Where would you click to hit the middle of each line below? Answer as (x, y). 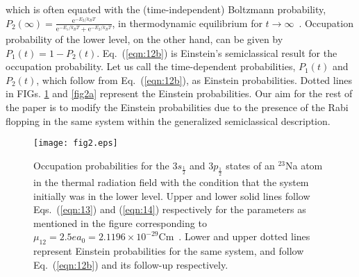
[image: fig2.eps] (76, 143)
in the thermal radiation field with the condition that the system (171, 182)
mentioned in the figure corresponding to (120, 223)
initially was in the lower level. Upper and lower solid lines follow (172, 195)
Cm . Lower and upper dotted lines (234, 236)
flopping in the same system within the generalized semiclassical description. (168, 120)
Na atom (304, 165)
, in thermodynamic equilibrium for (187, 23)
